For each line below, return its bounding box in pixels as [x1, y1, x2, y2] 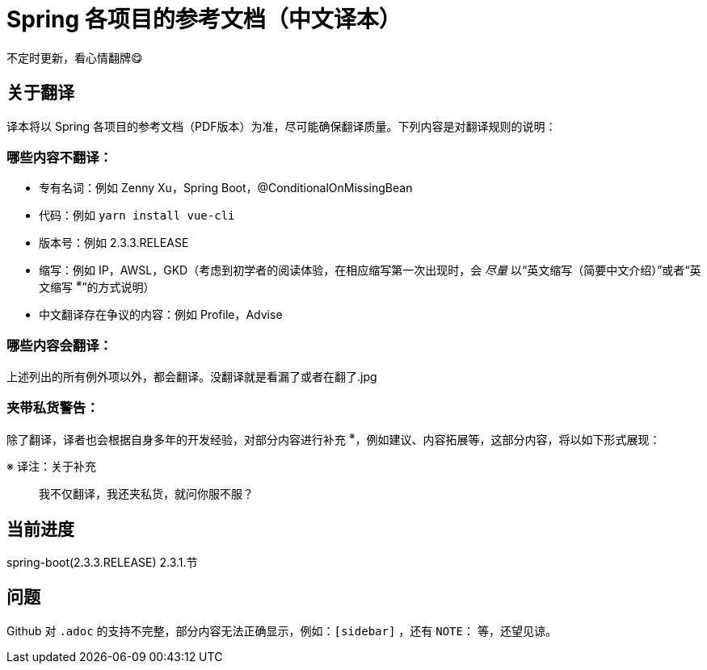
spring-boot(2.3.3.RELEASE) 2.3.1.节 [6, 555, 198, 569]
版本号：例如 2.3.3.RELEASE [39, 236, 189, 250]
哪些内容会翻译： [6, 337, 112, 354]
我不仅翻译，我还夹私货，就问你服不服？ [39, 487, 254, 501]
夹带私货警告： [6, 400, 99, 417]
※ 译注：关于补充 [6, 459, 96, 474]
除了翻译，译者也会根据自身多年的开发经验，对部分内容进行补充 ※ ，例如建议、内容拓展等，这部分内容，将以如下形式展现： [6, 429, 661, 446]
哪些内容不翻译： [6, 149, 112, 165]
